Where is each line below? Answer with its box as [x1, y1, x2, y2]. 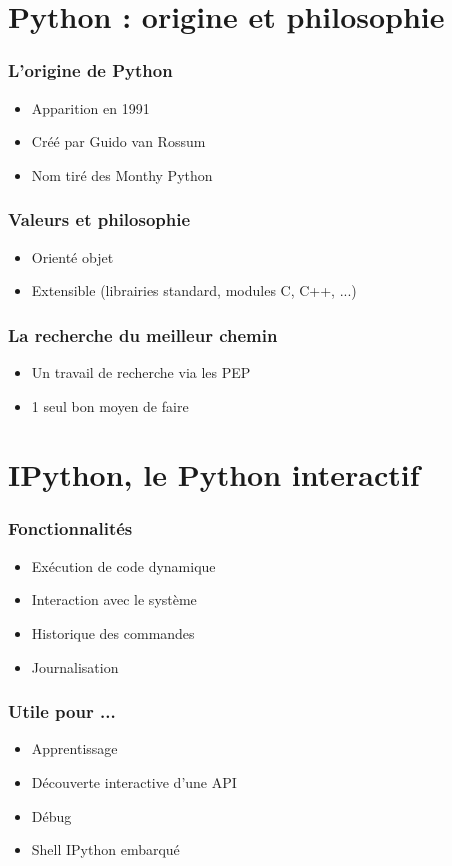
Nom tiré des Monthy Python [31, 164, 213, 185]
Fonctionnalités [8, 516, 133, 541]
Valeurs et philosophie [8, 207, 191, 232]
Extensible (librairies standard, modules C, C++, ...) [31, 280, 357, 301]
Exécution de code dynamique [31, 555, 216, 576]
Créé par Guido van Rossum [31, 131, 206, 152]
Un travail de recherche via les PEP [31, 362, 251, 382]
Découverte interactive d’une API [31, 771, 237, 792]
